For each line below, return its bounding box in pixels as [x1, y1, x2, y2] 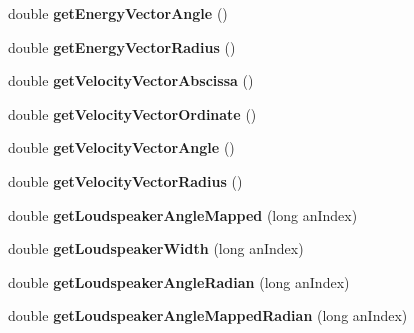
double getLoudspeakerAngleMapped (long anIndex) [8, 204, 358, 225]
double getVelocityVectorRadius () [8, 170, 243, 191]
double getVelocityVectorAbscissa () [8, 70, 254, 91]
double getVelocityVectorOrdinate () [8, 103, 257, 124]
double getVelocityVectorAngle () [8, 137, 235, 158]
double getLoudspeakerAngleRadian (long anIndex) [8, 271, 350, 292]
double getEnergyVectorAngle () [8, 3, 228, 23]
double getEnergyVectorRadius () [8, 36, 236, 57]
